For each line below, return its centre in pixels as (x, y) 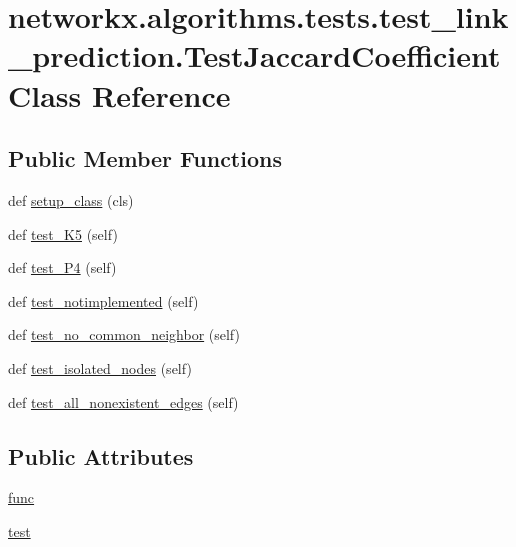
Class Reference (119, 94)
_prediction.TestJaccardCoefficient (254, 55)
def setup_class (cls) (71, 199)
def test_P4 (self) (62, 267)
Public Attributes (101, 455)
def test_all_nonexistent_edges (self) (123, 401)
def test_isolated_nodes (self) (100, 367)
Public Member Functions (145, 158)
